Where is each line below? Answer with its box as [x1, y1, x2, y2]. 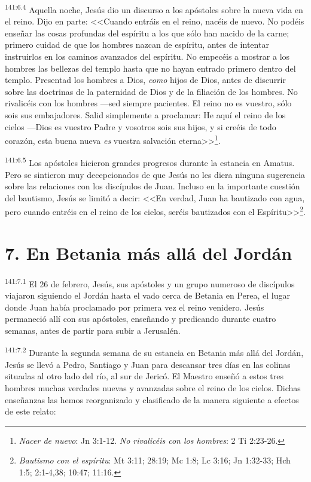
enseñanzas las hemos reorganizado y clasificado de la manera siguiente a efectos [5, 393, 299, 406]
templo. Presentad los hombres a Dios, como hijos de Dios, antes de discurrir [5, 73, 286, 86]
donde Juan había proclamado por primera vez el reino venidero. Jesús [5, 300, 264, 313]
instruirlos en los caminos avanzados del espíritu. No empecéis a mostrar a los [5, 50, 290, 63]
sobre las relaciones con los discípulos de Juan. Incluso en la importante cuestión [5, 180, 300, 192]
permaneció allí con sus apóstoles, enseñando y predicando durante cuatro [5, 312, 276, 325]
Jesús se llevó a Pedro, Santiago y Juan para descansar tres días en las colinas [5, 358, 291, 370]
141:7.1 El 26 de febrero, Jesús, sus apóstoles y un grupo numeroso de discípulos [5, 275, 295, 290]
